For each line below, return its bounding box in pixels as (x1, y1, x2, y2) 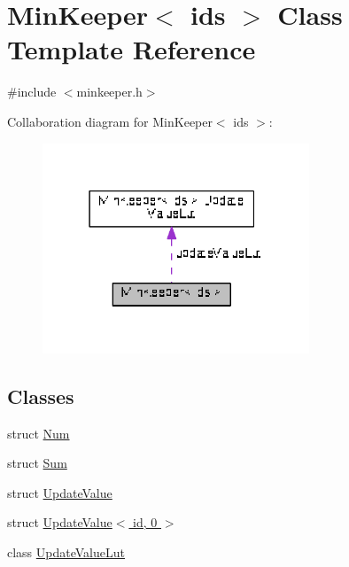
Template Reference (7, 31, 256, 67)
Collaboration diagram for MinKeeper (7, 112, 213, 130)
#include (7, 82, 57, 101)
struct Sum (7, 454, 67, 472)
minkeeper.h (76, 82, 143, 101)
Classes (7, 382, 74, 409)
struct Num (7, 423, 70, 442)
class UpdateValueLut (7, 543, 125, 562)
